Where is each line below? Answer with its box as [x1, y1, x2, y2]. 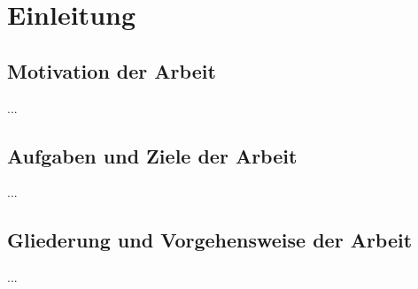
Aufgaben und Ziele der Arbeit [7, 141, 298, 169]
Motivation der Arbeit [7, 57, 216, 84]
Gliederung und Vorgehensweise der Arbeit [7, 226, 413, 254]
